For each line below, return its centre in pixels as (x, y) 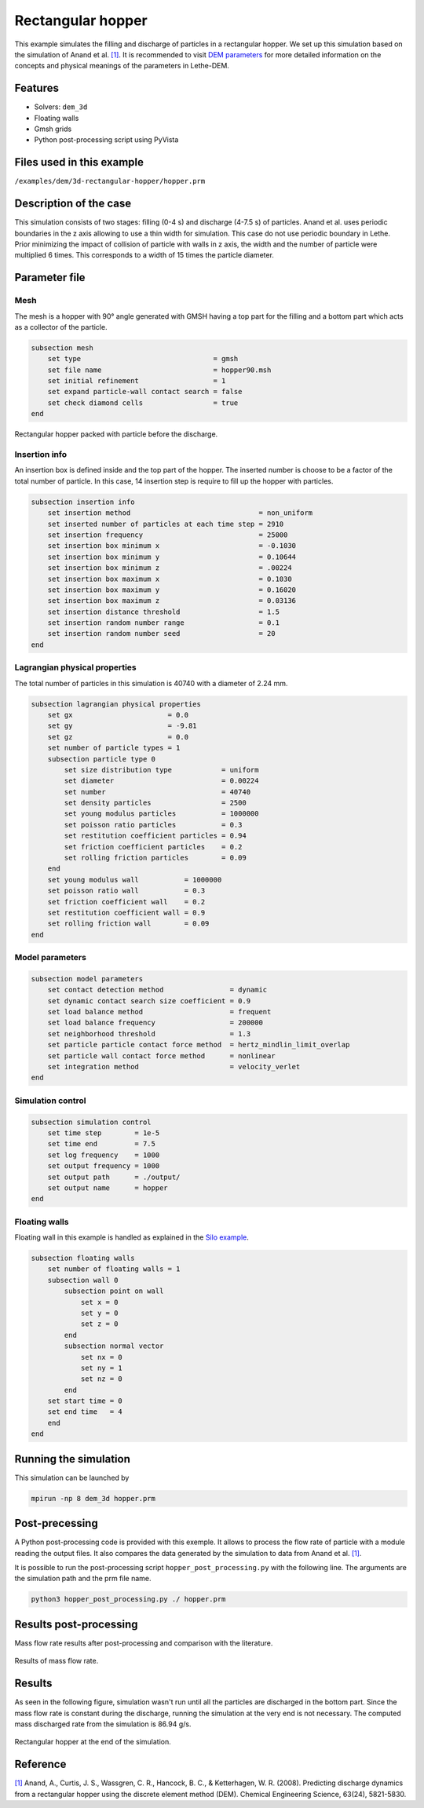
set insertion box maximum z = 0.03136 (172, 601)
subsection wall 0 (83, 1280)
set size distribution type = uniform (161, 770)
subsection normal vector (114, 1346)
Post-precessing (56, 1523)
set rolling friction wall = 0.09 (128, 924)
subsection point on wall (114, 1291)
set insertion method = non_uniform (180, 513)
